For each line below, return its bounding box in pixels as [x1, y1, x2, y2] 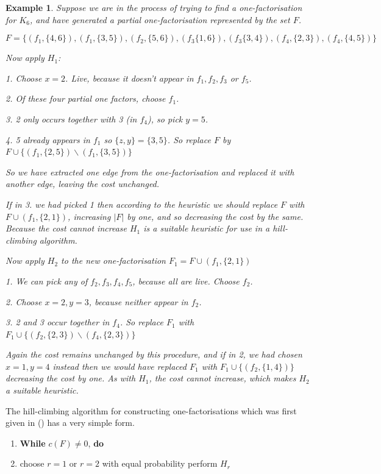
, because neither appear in [88, 295, 188, 308]
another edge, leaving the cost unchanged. [5, 177, 160, 190]
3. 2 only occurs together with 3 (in [5, 112, 137, 125]
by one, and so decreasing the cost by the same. [127, 210, 304, 222]
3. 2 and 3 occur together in [5, 316, 110, 328]
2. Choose [5, 295, 42, 308]
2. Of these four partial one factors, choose [5, 92, 166, 105]
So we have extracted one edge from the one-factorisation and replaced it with [5, 165, 294, 178]
